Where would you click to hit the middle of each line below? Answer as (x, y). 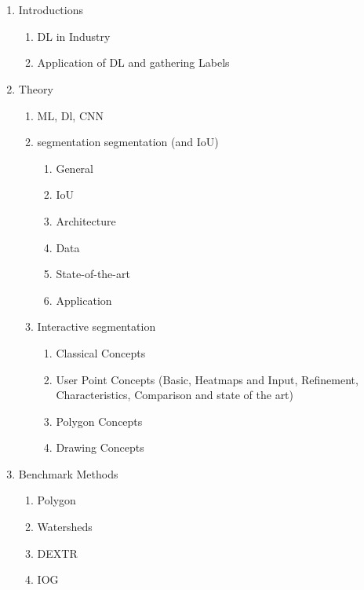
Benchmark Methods (68, 473)
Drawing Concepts (100, 447)
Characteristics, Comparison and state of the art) (175, 395)
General (75, 168)
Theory (36, 88)
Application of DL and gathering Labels (133, 62)
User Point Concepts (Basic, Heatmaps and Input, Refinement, (207, 379)
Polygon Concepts (99, 421)
